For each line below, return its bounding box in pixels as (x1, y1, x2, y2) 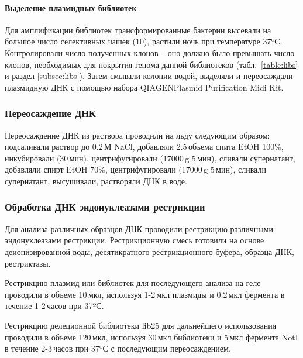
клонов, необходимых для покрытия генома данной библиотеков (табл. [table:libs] (5, 58, 298, 70)
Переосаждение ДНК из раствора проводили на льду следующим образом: (5, 129, 270, 141)
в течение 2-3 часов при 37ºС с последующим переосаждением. (5, 342, 231, 354)
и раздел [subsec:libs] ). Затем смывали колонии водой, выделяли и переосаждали (5, 70, 293, 82)
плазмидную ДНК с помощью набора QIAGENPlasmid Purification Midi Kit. (5, 81, 284, 93)
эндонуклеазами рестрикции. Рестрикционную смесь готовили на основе (5, 234, 264, 246)
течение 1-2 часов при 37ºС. (5, 300, 104, 312)
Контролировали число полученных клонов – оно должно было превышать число (5, 46, 295, 58)
